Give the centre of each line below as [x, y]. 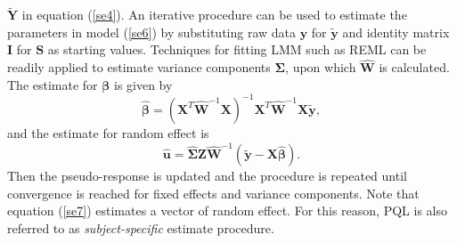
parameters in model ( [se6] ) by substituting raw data [152, 32]
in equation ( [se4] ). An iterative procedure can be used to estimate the [214, 15]
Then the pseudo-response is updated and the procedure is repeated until [207, 176]
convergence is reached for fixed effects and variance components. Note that [213, 193]
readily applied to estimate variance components [139, 67]
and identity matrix [396, 32]
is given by [143, 84]
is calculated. [414, 67]
